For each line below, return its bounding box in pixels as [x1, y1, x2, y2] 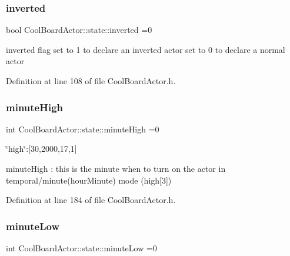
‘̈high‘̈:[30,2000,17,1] [6, 142, 77, 155]
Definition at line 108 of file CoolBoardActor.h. [6, 75, 176, 87]
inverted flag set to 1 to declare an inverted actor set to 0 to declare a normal [6, 43, 285, 55]
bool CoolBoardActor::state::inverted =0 [6, 24, 152, 36]
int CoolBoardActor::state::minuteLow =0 [6, 242, 157, 254]
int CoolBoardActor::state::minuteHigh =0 [6, 122, 159, 135]
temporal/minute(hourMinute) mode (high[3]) [6, 174, 172, 186]
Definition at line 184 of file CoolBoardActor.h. [6, 194, 176, 206]
